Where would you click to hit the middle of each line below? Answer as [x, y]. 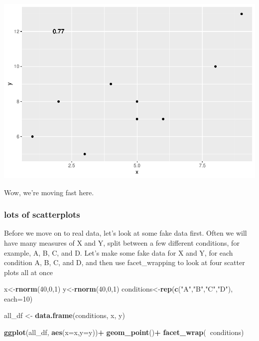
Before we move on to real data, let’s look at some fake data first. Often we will [126, 233]
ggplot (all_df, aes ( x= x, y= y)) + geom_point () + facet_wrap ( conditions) [124, 332]
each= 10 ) [18, 298]
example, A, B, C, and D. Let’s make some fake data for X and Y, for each [119, 252]
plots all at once [29, 272]
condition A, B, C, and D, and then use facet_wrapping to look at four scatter [125, 262]
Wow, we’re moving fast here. [49, 192]
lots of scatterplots [42, 214]
